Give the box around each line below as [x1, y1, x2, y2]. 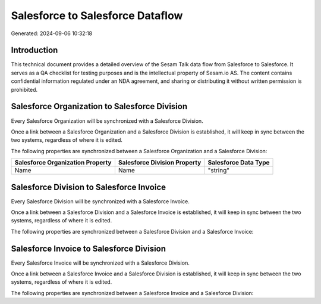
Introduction [11, 45, 58, 55]
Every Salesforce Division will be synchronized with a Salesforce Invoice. [11, 197, 190, 205]
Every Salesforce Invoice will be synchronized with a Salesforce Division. [11, 259, 190, 266]
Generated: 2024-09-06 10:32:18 [11, 30, 93, 37]
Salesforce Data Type [207, 159, 270, 167]
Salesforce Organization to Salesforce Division [11, 101, 187, 111]
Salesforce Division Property [118, 159, 202, 167]
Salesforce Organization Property [14, 159, 112, 167]
